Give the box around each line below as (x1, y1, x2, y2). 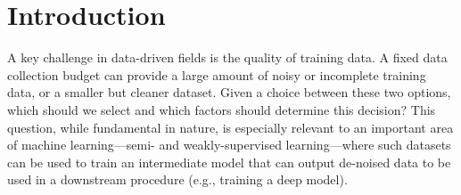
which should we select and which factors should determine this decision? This (7, 100, 436, 118)
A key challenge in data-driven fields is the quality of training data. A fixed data (7, 48, 448, 67)
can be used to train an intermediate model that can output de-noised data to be (7, 152, 451, 171)
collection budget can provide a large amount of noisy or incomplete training (7, 65, 426, 84)
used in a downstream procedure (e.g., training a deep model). (7, 170, 348, 189)
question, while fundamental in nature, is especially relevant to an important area (7, 118, 454, 136)
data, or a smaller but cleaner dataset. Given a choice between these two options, (7, 83, 451, 102)
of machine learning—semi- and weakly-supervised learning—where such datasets (7, 135, 451, 154)
